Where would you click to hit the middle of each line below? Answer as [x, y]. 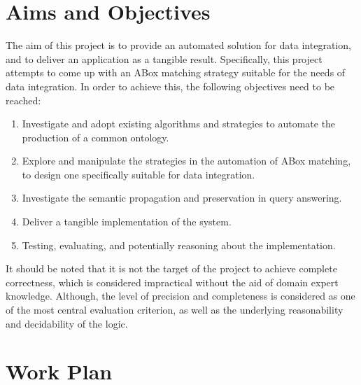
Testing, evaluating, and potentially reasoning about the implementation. [179, 245]
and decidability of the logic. [67, 323]
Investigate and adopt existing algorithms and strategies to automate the [179, 124]
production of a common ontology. [95, 137]
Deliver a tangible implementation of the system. [127, 222]
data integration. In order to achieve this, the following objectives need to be [170, 86]
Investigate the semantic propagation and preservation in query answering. [182, 198]
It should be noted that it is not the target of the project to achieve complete [171, 268]
